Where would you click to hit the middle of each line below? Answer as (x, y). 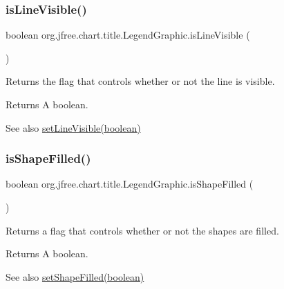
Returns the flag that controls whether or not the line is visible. (140, 81)
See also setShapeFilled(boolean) (75, 276)
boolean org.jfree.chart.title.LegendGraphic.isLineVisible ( (128, 35)
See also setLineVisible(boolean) (73, 127)
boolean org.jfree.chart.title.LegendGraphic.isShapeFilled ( (130, 184)
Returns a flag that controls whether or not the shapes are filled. (142, 230)
